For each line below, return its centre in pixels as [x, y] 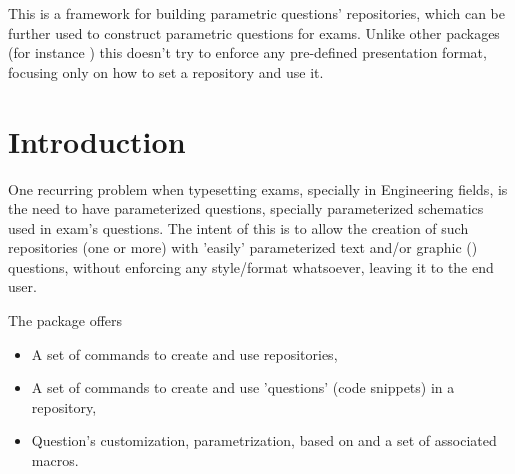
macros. [55, 460]
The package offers [65, 320]
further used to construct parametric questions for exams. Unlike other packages [254, 32]
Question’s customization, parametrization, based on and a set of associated [264, 440]
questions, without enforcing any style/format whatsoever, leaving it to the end [251, 266]
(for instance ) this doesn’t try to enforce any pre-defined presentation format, [247, 52]
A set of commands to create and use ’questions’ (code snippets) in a [243, 387]
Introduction [97, 140]
